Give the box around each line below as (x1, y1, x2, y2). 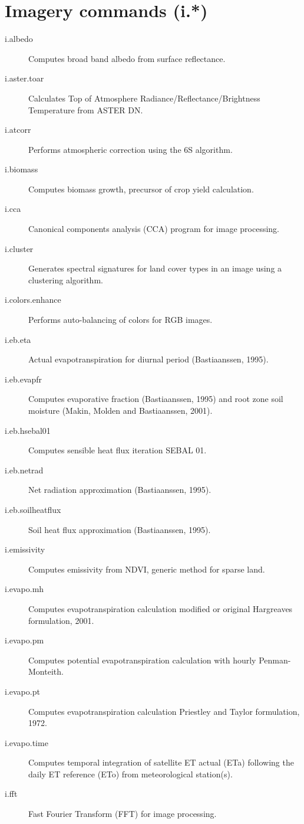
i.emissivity (5, 543, 45, 555)
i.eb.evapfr (5, 372, 42, 385)
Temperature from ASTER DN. (28, 103, 143, 116)
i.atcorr (5, 123, 31, 136)
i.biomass (5, 163, 38, 175)
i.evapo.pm (5, 634, 44, 646)
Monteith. (28, 665, 64, 678)
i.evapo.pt (5, 685, 40, 697)
